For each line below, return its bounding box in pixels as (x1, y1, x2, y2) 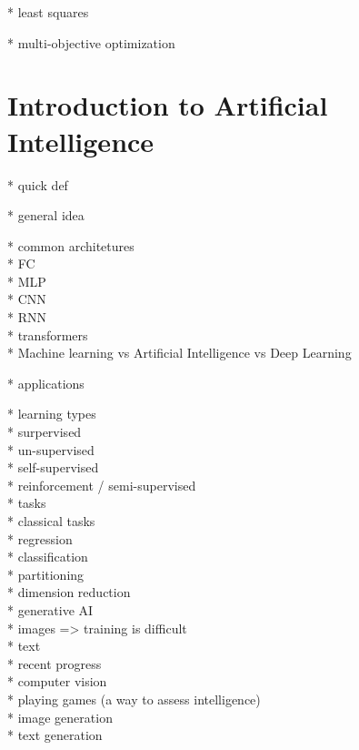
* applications (7, 373, 85, 392)
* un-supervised (7, 440, 95, 459)
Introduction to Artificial (7, 86, 328, 124)
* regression (7, 529, 73, 548)
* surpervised (7, 422, 82, 441)
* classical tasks (7, 512, 95, 530)
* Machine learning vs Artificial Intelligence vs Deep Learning (7, 343, 352, 362)
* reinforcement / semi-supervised (7, 475, 196, 494)
